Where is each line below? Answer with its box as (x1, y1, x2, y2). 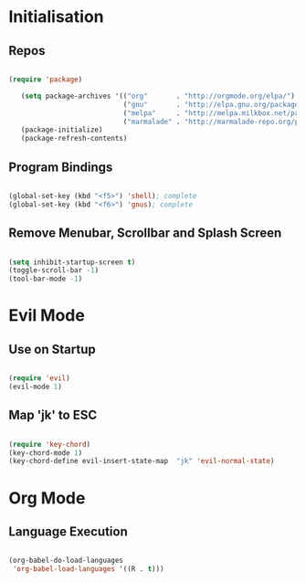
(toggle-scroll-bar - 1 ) (8, 266, 100, 275)
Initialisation (8, 6, 104, 27)
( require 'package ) (8, 75, 83, 84)
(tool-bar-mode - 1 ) (8, 274, 83, 284)
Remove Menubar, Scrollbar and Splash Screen (8, 226, 282, 241)
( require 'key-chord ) (8, 440, 91, 449)
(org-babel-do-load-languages (8, 556, 124, 566)
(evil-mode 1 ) (8, 382, 63, 391)
